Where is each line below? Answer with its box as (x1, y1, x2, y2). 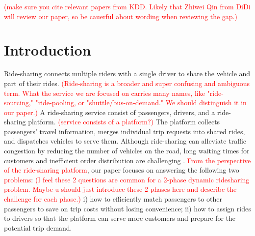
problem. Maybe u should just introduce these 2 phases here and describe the (4, 184, 237, 194)
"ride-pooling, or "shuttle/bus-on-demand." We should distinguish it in (35, 97, 247, 108)
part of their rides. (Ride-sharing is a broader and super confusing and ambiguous (4, 78, 250, 88)
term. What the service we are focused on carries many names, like (4, 88, 205, 98)
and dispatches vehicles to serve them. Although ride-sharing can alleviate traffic (4, 136, 247, 146)
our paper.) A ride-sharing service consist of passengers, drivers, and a (4, 107, 215, 117)
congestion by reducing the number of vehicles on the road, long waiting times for (4, 146, 250, 156)
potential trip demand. (4, 222, 72, 233)
